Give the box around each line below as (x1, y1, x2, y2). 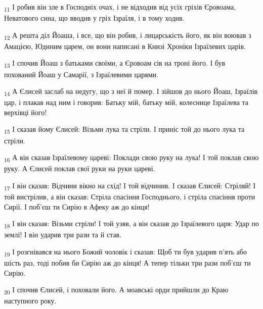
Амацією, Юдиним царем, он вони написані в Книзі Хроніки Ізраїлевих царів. (4, 40, 246, 51)
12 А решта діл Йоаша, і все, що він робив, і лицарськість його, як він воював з (4, 29, 251, 41)
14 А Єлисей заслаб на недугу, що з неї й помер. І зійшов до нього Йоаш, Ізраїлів (4, 86, 258, 97)
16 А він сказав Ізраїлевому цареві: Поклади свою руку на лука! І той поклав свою (4, 152, 259, 164)
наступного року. (4, 295, 57, 306)
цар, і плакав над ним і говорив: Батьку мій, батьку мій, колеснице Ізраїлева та (4, 97, 249, 108)
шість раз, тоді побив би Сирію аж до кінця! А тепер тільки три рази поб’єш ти (4, 257, 251, 268)
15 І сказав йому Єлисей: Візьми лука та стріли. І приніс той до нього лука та (4, 124, 245, 136)
